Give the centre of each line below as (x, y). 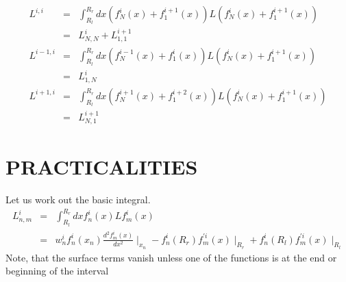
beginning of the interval (57, 271)
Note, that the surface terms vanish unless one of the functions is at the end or (171, 257)
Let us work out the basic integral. (78, 200)
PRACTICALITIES (102, 167)
